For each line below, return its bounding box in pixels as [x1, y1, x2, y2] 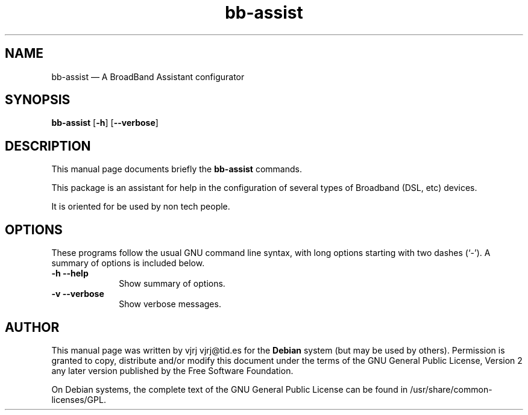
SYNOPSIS [5, 92, 71, 108]
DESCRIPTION [5, 138, 91, 154]
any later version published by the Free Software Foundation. [51, 365, 294, 376]
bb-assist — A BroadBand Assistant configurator [51, 71, 245, 82]
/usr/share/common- [410, 384, 492, 395]
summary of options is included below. [51, 258, 205, 269]
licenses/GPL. [51, 394, 106, 405]
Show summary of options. [119, 278, 225, 289]
